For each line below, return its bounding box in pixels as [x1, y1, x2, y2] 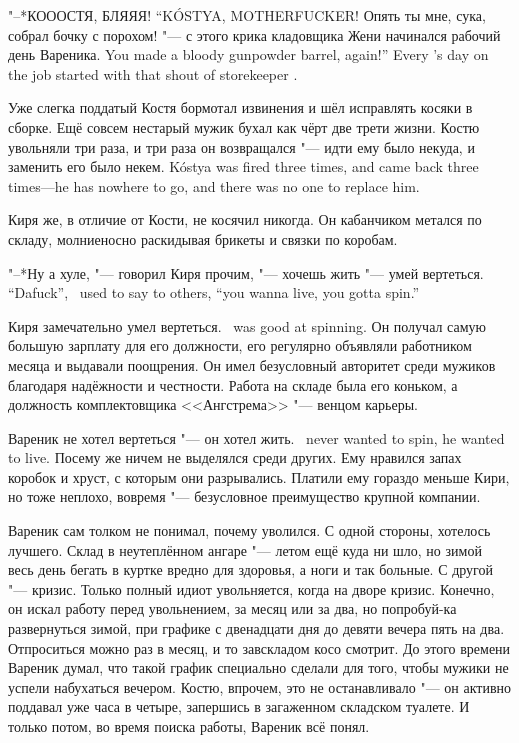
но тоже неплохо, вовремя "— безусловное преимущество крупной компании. [8, 486, 481, 507]
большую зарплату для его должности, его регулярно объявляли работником [8, 335, 472, 356]
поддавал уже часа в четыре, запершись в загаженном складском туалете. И [8, 696, 470, 717]
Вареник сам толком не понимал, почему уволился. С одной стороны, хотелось [8, 520, 491, 541]
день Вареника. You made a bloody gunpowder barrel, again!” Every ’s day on [8, 44, 489, 65]
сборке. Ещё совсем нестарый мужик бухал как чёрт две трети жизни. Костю [8, 116, 480, 137]
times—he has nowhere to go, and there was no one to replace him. [8, 175, 420, 196]
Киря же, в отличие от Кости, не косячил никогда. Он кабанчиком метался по [8, 209, 482, 230]
